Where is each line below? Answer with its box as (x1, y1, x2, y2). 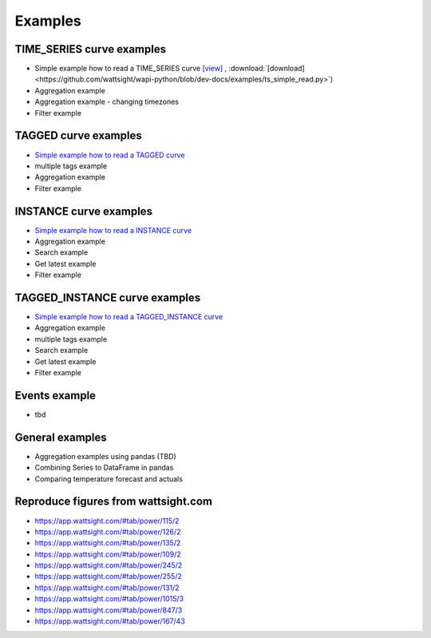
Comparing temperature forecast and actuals (34, 474, 184, 483)
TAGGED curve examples (14, 129, 143, 143)
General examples (14, 430, 107, 444)
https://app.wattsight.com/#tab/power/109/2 (34, 549, 181, 559)
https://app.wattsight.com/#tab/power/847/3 (34, 605, 183, 615)
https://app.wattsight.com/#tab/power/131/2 (34, 583, 180, 592)
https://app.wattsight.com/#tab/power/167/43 (34, 616, 185, 626)
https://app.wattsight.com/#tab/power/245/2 (34, 561, 183, 570)
